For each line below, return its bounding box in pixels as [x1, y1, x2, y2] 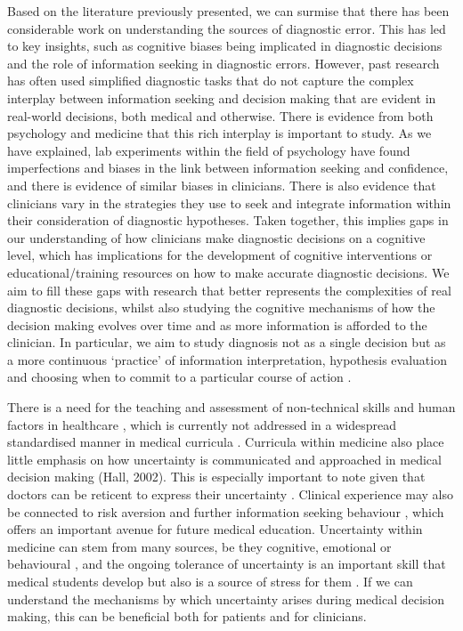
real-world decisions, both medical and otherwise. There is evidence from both [7, 106, 434, 125]
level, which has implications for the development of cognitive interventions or [7, 246, 433, 264]
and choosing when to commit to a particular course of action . [7, 368, 352, 386]
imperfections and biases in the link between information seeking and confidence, [7, 158, 449, 177]
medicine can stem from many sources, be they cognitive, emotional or [7, 537, 392, 555]
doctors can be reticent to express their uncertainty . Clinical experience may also [7, 485, 454, 504]
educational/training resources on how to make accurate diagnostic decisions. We [7, 263, 450, 281]
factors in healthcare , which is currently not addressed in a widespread [7, 415, 396, 433]
